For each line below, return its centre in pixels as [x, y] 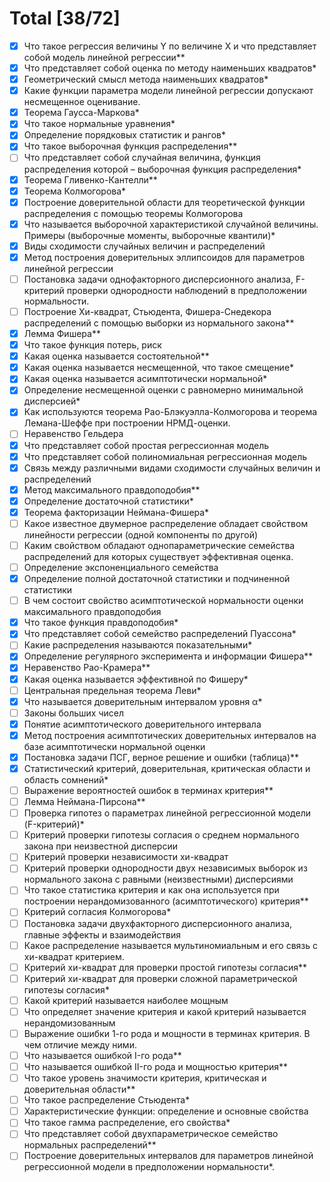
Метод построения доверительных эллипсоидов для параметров [164, 257]
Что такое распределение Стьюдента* [107, 1100]
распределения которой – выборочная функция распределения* [162, 169]
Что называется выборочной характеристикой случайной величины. [171, 224]
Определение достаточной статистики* [108, 501]
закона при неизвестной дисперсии [100, 846]
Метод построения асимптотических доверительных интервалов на [170, 735]
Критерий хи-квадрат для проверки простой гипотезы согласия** [165, 967]
